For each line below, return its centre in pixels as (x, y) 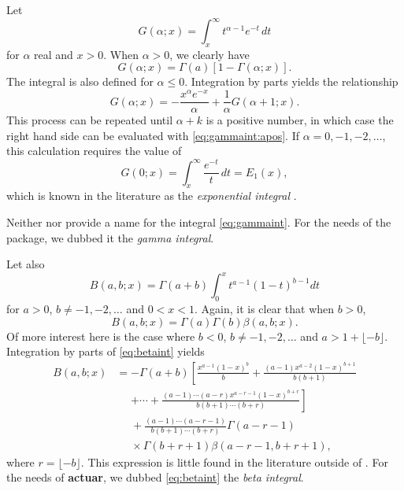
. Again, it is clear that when (264, 309)
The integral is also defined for (80, 81)
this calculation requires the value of (94, 151)
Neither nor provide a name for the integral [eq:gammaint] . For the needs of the (199, 222)
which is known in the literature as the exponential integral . (152, 196)
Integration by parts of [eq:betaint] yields (106, 351)
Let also (26, 264)
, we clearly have (209, 54)
